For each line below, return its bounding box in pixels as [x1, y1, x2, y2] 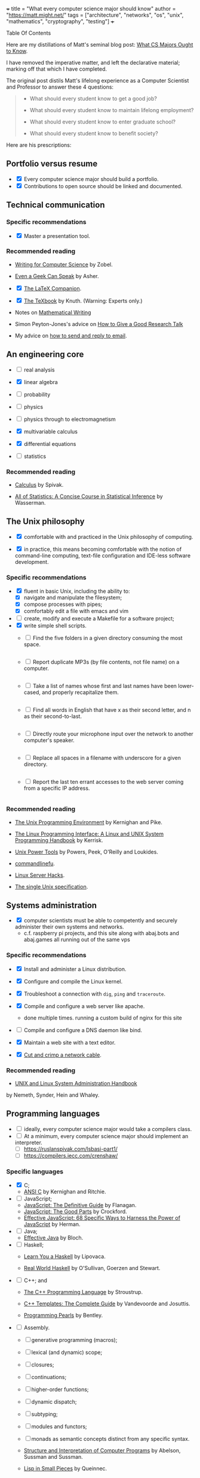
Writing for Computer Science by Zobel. [14, 261, 113, 268]
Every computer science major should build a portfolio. [23, 175, 159, 182]
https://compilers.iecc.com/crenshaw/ [23, 1152, 118, 1159]
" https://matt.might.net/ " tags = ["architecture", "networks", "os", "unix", [6, 11, 184, 19]
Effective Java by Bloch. [23, 1234, 84, 1241]
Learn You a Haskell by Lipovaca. [23, 1253, 106, 1260]
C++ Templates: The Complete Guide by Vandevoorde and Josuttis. [23, 1300, 190, 1307]
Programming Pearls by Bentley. [23, 1312, 103, 1319]
